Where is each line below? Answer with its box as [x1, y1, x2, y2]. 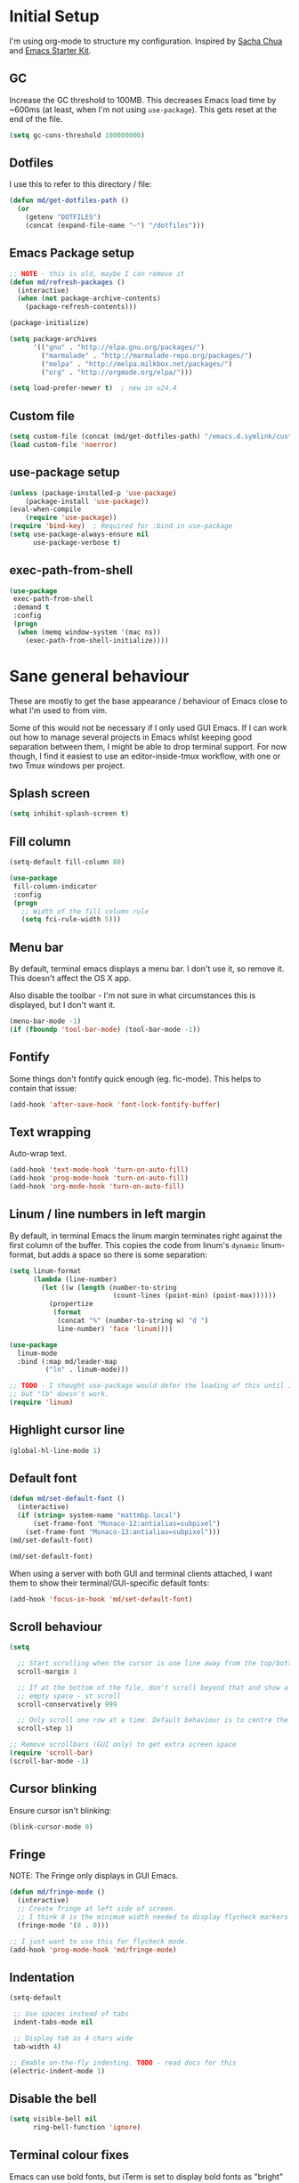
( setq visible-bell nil [9, 2114, 98, 2124]
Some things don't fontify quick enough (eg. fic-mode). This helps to [9, 1073, 261, 1083]
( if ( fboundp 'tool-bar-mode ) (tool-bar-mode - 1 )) [9, 1025, 201, 1034]
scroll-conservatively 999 [17, 1700, 117, 1708]
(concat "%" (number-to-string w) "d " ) [56, 1316, 209, 1325]
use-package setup [9, 465, 120, 480]
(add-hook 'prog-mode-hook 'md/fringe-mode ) [9, 1945, 177, 1954]
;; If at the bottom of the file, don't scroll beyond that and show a [17, 1683, 289, 1692]
